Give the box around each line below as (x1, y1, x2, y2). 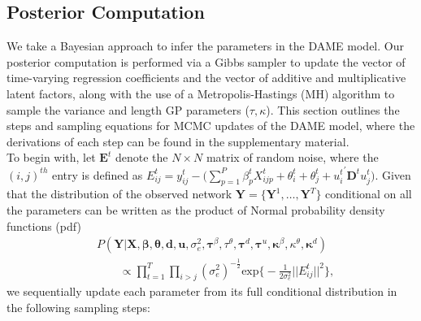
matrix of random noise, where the (206, 149, 379, 166)
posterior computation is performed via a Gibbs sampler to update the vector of (7, 53, 406, 70)
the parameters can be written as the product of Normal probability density (7, 201, 385, 218)
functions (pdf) (7, 217, 81, 234)
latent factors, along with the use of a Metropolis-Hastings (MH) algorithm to (7, 85, 395, 102)
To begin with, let (7, 149, 96, 166)
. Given (375, 166, 411, 183)
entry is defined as (51, 166, 143, 183)
